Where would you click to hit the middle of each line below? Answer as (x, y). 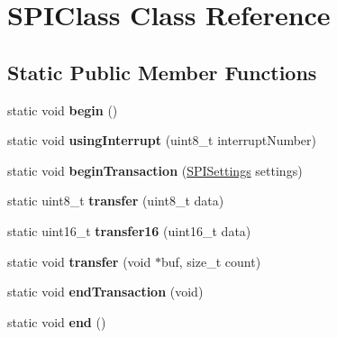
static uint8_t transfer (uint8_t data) (116, 201)
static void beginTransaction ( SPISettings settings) (155, 170)
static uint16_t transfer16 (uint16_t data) (129, 230)
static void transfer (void (79, 261)
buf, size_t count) (211, 261)
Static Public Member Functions (162, 72)
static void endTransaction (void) (105, 292)
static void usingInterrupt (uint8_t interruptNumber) (162, 140)
